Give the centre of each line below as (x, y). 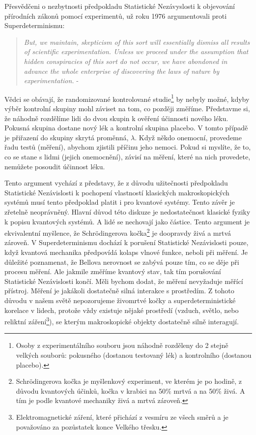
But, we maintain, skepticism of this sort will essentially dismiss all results (137, 42)
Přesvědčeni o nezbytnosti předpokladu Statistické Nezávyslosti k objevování (120, 6)
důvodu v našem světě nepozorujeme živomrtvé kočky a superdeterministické (120, 300)
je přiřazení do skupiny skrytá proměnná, (67, 137)
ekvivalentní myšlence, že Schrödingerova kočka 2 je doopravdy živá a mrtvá (118, 232)
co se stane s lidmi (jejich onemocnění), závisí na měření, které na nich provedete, (128, 156)
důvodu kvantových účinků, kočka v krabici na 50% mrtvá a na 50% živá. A (130, 390)
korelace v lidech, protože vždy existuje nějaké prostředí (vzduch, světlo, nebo (122, 310)
